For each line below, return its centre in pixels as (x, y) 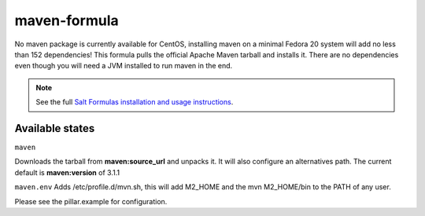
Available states (55, 128)
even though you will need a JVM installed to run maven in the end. (124, 66)
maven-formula (67, 20)
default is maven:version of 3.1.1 (67, 172)
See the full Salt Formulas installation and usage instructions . (135, 102)
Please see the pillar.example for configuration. (91, 201)
